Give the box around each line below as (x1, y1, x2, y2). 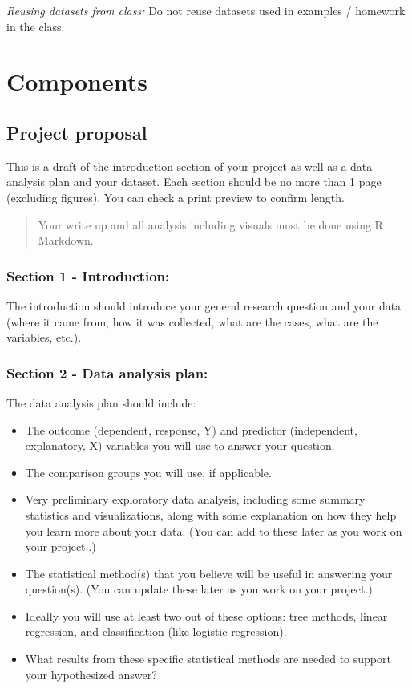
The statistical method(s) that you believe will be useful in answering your (25, 565, 393, 581)
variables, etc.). (6, 329, 82, 346)
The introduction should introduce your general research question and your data (6, 297, 402, 314)
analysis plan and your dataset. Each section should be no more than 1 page (6, 173, 382, 190)
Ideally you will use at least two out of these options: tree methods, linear (25, 607, 388, 624)
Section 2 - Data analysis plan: (6, 362, 208, 382)
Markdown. (38, 232, 94, 249)
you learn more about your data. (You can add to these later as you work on (25, 522, 402, 539)
